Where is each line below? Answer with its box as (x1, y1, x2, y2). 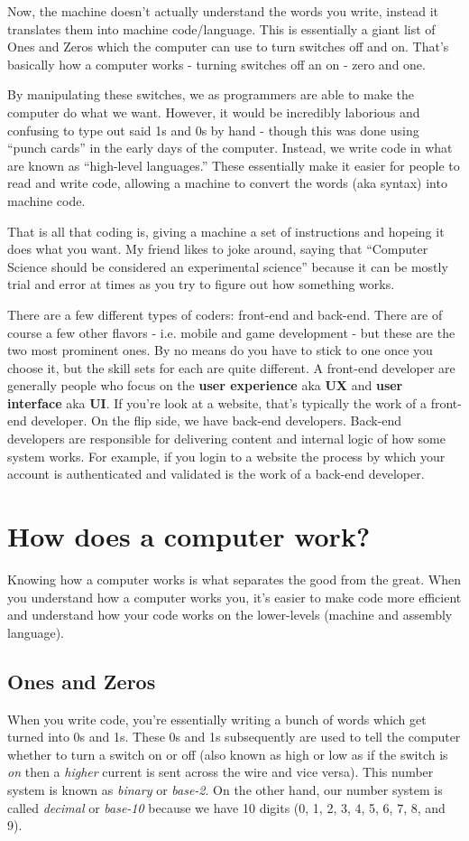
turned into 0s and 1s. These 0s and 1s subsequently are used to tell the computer (7, 727, 461, 746)
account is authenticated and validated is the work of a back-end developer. (7, 464, 425, 483)
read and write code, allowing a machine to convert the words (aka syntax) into (7, 173, 447, 192)
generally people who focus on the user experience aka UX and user (7, 376, 403, 395)
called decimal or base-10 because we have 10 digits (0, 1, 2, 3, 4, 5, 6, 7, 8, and (7, 798, 446, 817)
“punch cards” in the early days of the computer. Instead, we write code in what (7, 138, 453, 157)
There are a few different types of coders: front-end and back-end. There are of (7, 304, 443, 323)
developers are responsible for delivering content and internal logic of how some (7, 429, 446, 448)
